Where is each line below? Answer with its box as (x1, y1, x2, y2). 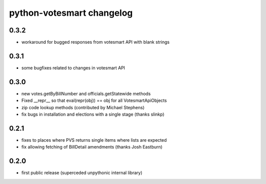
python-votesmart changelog (9, 7, 133, 18)
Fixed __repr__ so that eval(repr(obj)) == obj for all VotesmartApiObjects (21, 97, 167, 103)
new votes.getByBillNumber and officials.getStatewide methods (21, 91, 151, 96)
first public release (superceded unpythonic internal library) (21, 170, 143, 176)
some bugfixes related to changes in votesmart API (21, 64, 125, 71)
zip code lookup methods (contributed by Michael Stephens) (21, 104, 145, 110)
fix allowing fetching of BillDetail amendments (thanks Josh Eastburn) (21, 144, 163, 150)
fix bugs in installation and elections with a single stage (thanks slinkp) (21, 111, 165, 118)
